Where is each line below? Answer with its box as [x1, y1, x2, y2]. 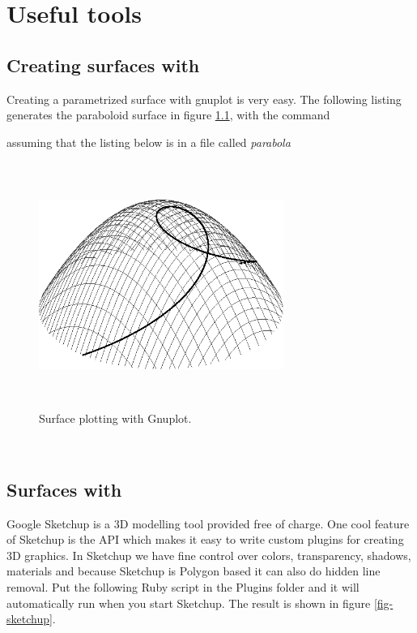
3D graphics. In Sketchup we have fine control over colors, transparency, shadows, [6, 546, 411, 563]
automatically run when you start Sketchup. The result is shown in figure [6, 594, 371, 611]
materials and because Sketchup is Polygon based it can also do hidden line [6, 562, 381, 579]
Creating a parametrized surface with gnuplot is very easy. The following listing [6, 90, 402, 107]
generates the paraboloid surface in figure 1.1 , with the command [6, 106, 330, 123]
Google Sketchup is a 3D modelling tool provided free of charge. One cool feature [6, 515, 410, 532]
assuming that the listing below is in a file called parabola [6, 133, 291, 150]
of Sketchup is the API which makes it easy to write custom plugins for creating [6, 531, 404, 548]
